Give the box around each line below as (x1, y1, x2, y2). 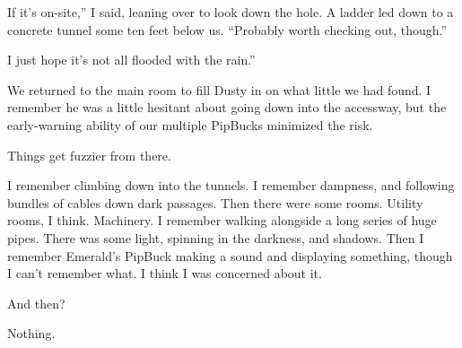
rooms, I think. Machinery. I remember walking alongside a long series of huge (7, 211, 437, 230)
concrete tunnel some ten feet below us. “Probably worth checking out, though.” (7, 20, 448, 39)
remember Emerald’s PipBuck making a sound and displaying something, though (7, 246, 453, 265)
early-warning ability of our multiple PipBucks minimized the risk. (7, 115, 373, 134)
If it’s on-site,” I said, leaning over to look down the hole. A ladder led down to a (7, 3, 454, 21)
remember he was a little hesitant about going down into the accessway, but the (7, 98, 447, 117)
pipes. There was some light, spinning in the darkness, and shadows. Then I (7, 228, 424, 247)
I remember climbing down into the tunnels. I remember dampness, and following (7, 176, 455, 195)
